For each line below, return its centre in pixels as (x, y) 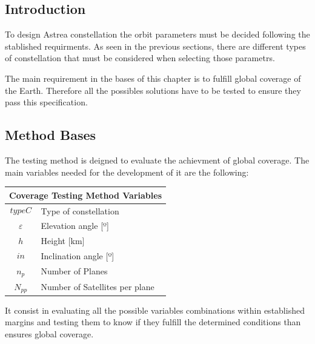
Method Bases (51, 135)
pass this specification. (46, 102)
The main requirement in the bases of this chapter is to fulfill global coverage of (153, 78)
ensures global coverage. (49, 333)
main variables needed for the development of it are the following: (127, 172)
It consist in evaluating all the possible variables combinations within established (155, 310)
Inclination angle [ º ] (78, 256)
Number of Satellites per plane (98, 286)
